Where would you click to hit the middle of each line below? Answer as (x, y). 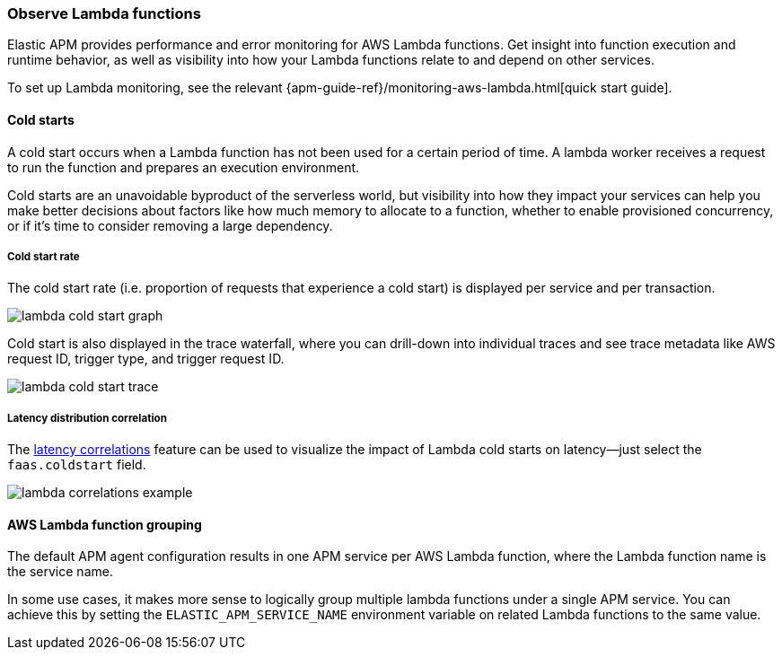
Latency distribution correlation (87, 418)
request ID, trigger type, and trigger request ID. (146, 359)
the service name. (60, 572)
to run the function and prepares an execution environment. (184, 167)
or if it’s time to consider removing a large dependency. (170, 225)
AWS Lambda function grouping (105, 524)
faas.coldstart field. (77, 465)
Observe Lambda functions (104, 13)
